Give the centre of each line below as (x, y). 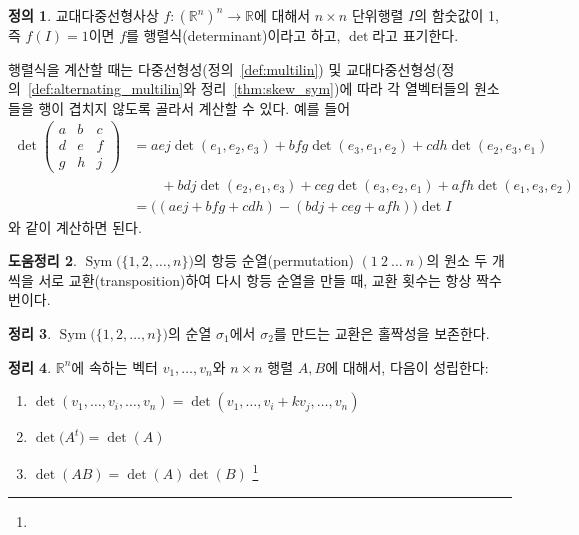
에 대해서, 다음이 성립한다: (407, 366)
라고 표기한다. (415, 35)
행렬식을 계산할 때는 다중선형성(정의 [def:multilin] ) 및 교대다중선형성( (225, 68)
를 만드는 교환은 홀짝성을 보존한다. (381, 333)
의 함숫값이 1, (456, 15)
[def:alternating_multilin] (105, 88)
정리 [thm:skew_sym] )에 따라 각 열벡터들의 (335, 88)
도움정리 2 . (42, 260)
